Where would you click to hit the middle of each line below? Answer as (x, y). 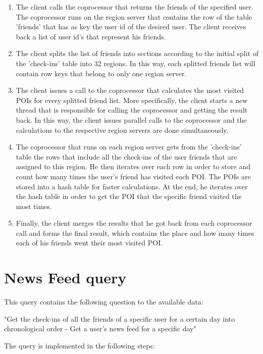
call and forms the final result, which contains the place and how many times (135, 233)
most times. (34, 206)
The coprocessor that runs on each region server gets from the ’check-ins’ (129, 147)
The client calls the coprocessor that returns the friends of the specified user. (135, 7)
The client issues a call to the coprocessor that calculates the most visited (130, 90)
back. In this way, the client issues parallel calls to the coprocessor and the (131, 119)
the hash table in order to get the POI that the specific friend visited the (129, 196)
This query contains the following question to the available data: (104, 302)
